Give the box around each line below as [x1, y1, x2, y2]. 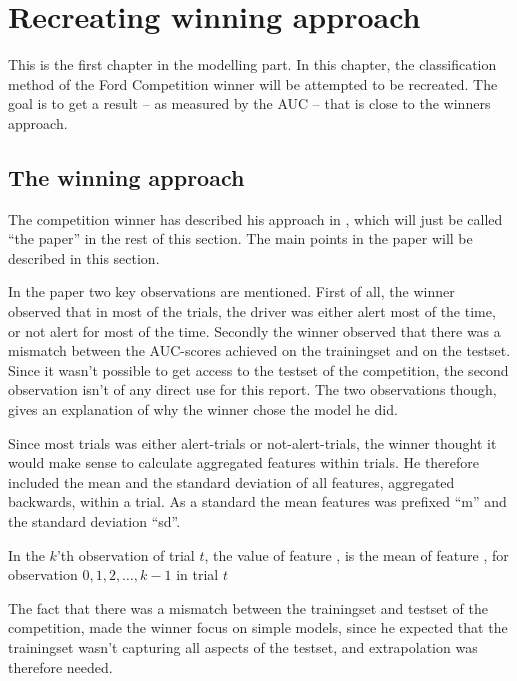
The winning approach [8, 161, 245, 192]
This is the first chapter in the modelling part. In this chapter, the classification [8, 54, 497, 75]
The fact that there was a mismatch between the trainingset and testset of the [8, 597, 488, 618]
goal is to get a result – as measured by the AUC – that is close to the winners [8, 93, 491, 114]
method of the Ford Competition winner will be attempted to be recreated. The [8, 73, 498, 94]
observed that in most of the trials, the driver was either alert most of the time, [8, 301, 496, 322]
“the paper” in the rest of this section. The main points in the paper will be [8, 228, 473, 249]
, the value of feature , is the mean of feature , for [204, 544, 509, 565]
